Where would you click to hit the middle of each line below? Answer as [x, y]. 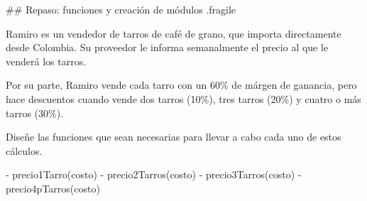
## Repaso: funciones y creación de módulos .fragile [121, 9]
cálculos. [24, 150]
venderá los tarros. [46, 61]
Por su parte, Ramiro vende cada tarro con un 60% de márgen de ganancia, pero [181, 85]
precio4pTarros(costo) [53, 188]
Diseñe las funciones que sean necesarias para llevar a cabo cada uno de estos [174, 137]
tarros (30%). [35, 113]
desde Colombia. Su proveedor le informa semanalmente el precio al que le [167, 47]
